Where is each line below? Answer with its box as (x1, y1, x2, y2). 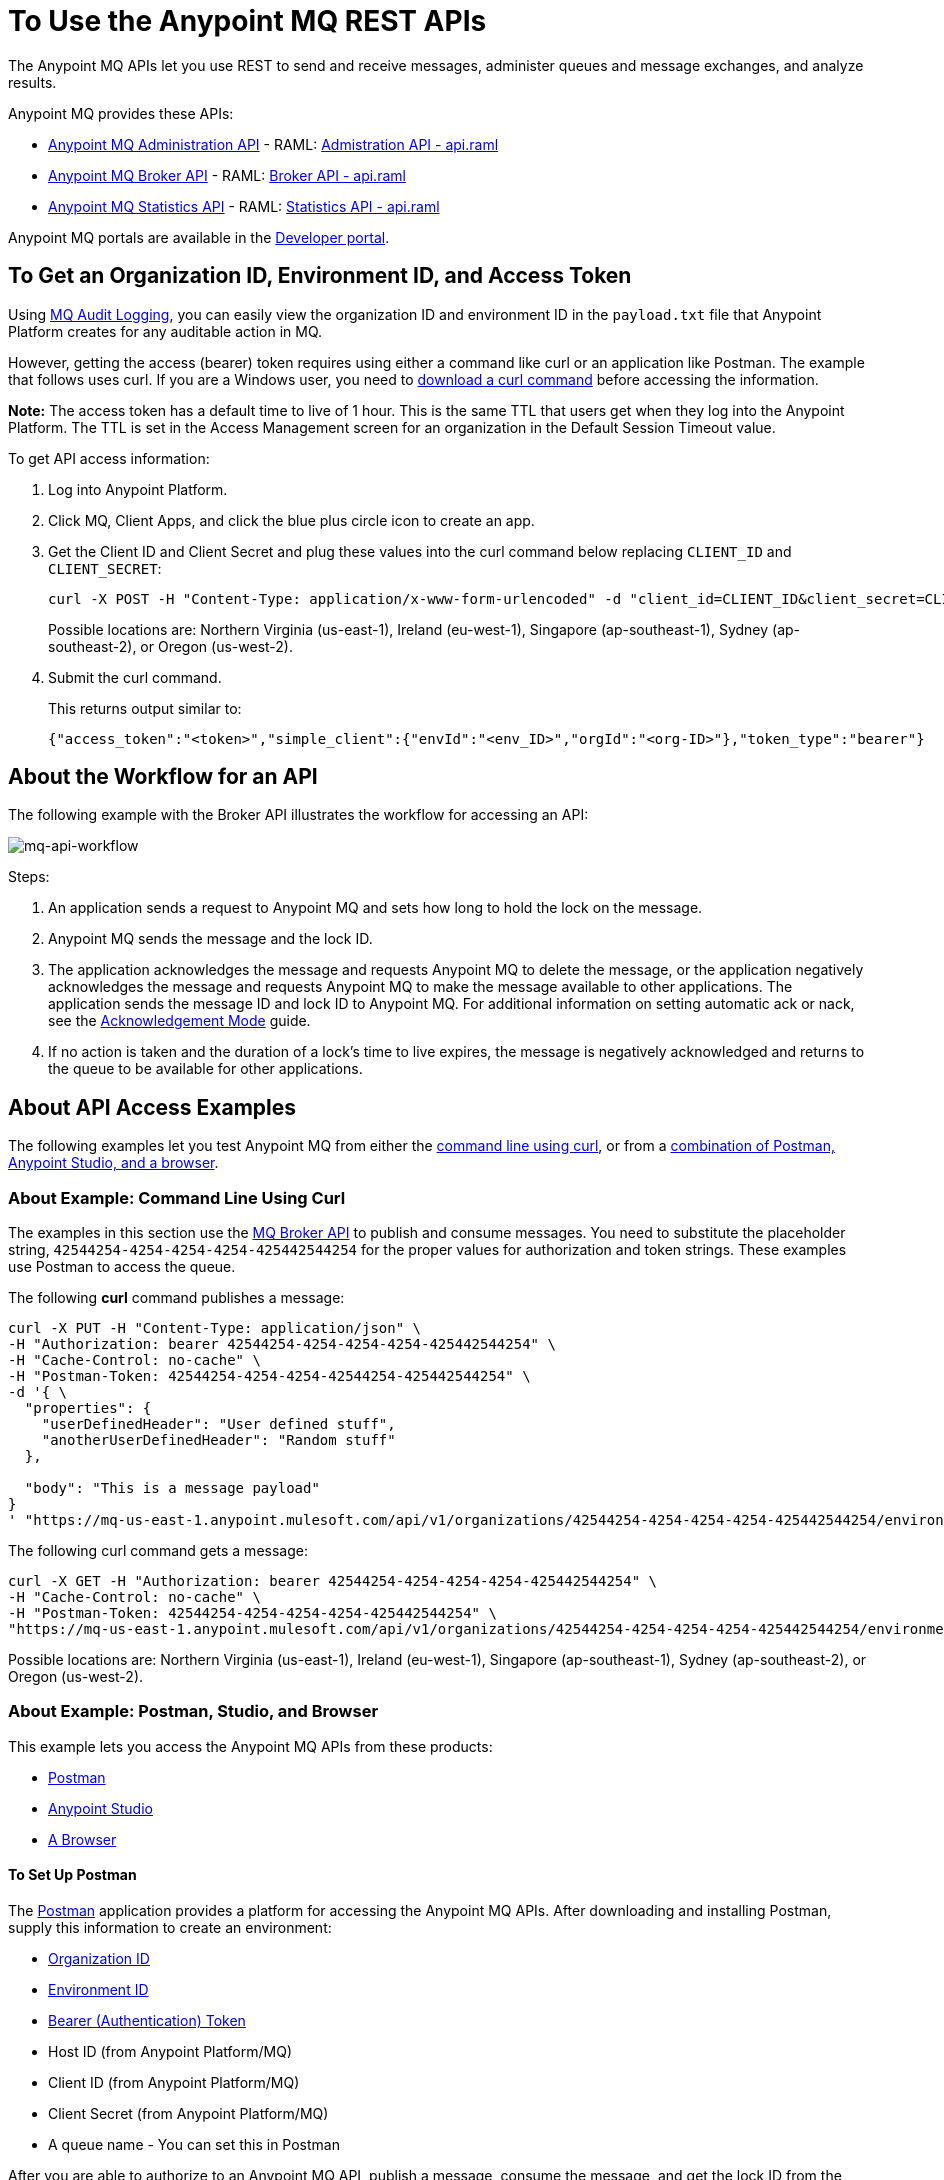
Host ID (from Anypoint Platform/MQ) (48, 2043, 293, 2060)
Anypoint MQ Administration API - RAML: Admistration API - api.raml (48, 135, 499, 153)
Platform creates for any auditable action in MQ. (8, 322, 323, 340)
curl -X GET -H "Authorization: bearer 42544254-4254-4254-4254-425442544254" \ (8, 1573, 658, 1590)
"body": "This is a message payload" (24, 1480, 320, 1497)
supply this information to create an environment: (8, 1919, 332, 1936)
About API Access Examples (8, 1094, 297, 1120)
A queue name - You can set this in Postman (48, 2136, 340, 2153)
